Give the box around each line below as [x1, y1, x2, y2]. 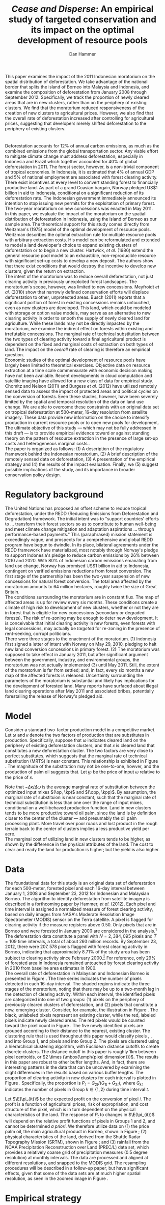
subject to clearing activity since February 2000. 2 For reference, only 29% [5, 954, 156, 961]
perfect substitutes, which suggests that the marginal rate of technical [5, 753, 147, 759]
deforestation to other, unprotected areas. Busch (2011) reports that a [5, 294, 145, 300]
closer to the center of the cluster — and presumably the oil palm [5, 815, 137, 821]
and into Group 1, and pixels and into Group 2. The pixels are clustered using [5, 1038, 160, 1044]
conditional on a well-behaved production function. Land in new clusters [5, 805, 152, 810]
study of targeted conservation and [8, 14, 157, 25]
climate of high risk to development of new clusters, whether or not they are [5, 604, 159, 610]
